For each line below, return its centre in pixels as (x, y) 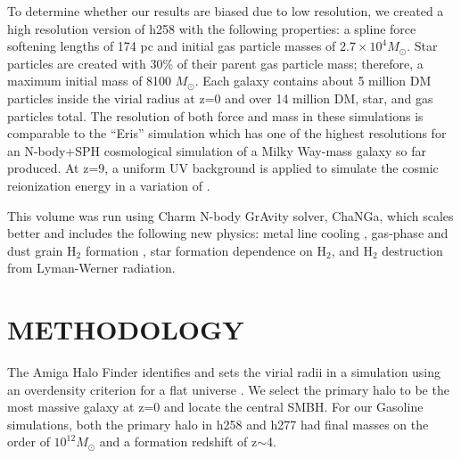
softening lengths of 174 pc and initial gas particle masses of (172, 46)
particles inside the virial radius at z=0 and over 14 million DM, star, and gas (220, 98)
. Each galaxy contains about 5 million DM (313, 81)
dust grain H (42, 250)
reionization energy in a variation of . (109, 185)
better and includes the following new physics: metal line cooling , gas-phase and (228, 233)
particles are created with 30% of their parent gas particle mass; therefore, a (215, 63)
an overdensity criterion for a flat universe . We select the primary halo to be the (228, 389)
